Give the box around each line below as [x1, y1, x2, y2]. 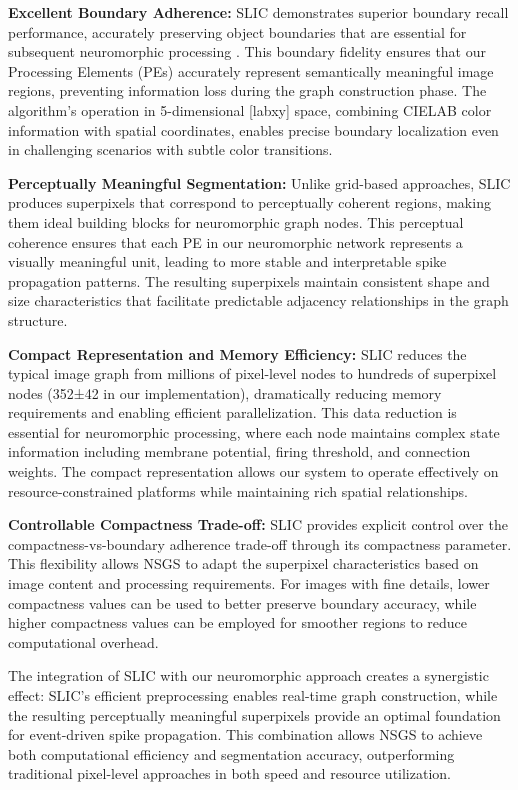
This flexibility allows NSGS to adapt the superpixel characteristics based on [8, 553, 479, 574]
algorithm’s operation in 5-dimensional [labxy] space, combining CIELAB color [8, 99, 492, 120]
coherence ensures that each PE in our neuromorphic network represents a [8, 231, 463, 252]
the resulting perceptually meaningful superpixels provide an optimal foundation [8, 704, 501, 725]
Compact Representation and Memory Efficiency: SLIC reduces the [8, 343, 467, 364]
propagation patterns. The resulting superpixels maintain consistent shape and [8, 270, 490, 291]
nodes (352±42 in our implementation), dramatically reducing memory [8, 382, 442, 403]
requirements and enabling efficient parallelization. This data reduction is [8, 402, 457, 423]
